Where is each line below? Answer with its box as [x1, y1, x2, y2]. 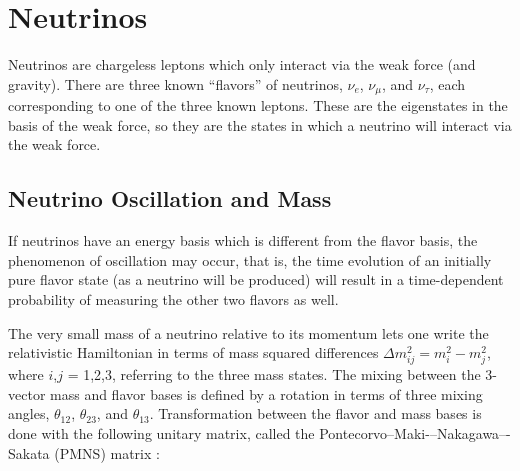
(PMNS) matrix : [54, 442, 160, 463]
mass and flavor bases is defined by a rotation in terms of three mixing [50, 383, 483, 404]
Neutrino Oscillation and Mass [8, 183, 332, 214]
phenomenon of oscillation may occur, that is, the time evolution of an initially [8, 249, 492, 270]
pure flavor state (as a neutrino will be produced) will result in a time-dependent [8, 269, 504, 290]
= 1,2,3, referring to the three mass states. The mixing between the [67, 364, 481, 385]
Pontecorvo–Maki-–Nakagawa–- [319, 423, 511, 444]
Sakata [8, 442, 50, 463]
